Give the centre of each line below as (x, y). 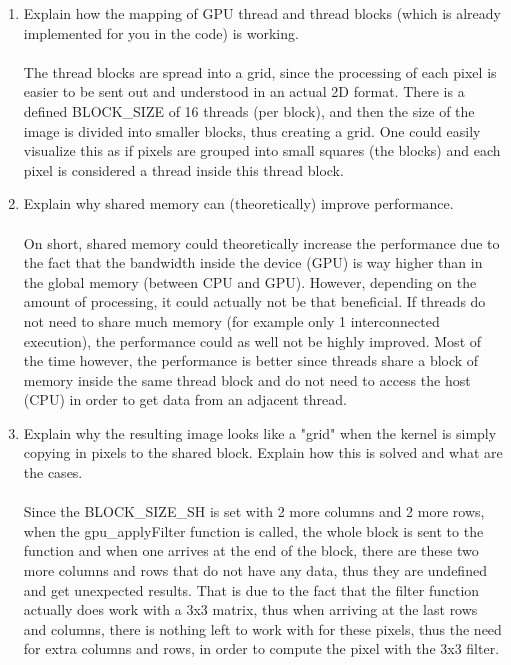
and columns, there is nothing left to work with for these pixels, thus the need (262, 628)
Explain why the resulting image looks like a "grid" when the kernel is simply (260, 432)
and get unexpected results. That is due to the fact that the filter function (251, 589)
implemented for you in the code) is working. (161, 32)
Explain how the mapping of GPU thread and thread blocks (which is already (262, 13)
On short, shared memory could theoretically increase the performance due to (261, 242)
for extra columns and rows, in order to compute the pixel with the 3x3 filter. (261, 648)
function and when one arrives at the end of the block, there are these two (251, 550)
